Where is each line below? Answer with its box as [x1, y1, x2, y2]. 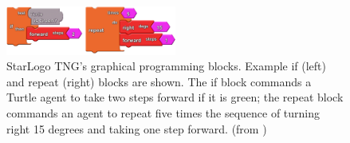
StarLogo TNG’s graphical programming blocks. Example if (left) [6, 58, 327, 74]
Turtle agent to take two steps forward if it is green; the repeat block [6, 89, 344, 105]
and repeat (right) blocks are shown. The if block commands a [6, 73, 312, 89]
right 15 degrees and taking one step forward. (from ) [6, 120, 267, 137]
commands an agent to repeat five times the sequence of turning [6, 105, 321, 121]
